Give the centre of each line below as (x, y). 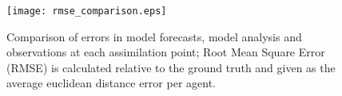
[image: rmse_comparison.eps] (87, 11)
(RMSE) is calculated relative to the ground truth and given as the (171, 67)
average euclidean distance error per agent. (111, 83)
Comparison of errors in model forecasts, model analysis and (154, 36)
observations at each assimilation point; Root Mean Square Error (166, 52)
